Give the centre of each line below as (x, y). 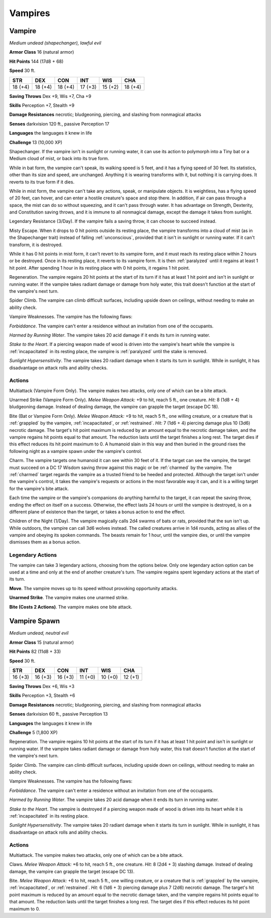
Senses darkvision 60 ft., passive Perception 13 (58, 714)
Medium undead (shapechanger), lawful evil (55, 43)
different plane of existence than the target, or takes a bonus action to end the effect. (97, 512)
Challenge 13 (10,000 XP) (36, 142)
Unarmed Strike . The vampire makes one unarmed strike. (69, 598)
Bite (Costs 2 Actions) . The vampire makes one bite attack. (71, 607)
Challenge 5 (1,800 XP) (33, 732)
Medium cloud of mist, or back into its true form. (59, 159)
